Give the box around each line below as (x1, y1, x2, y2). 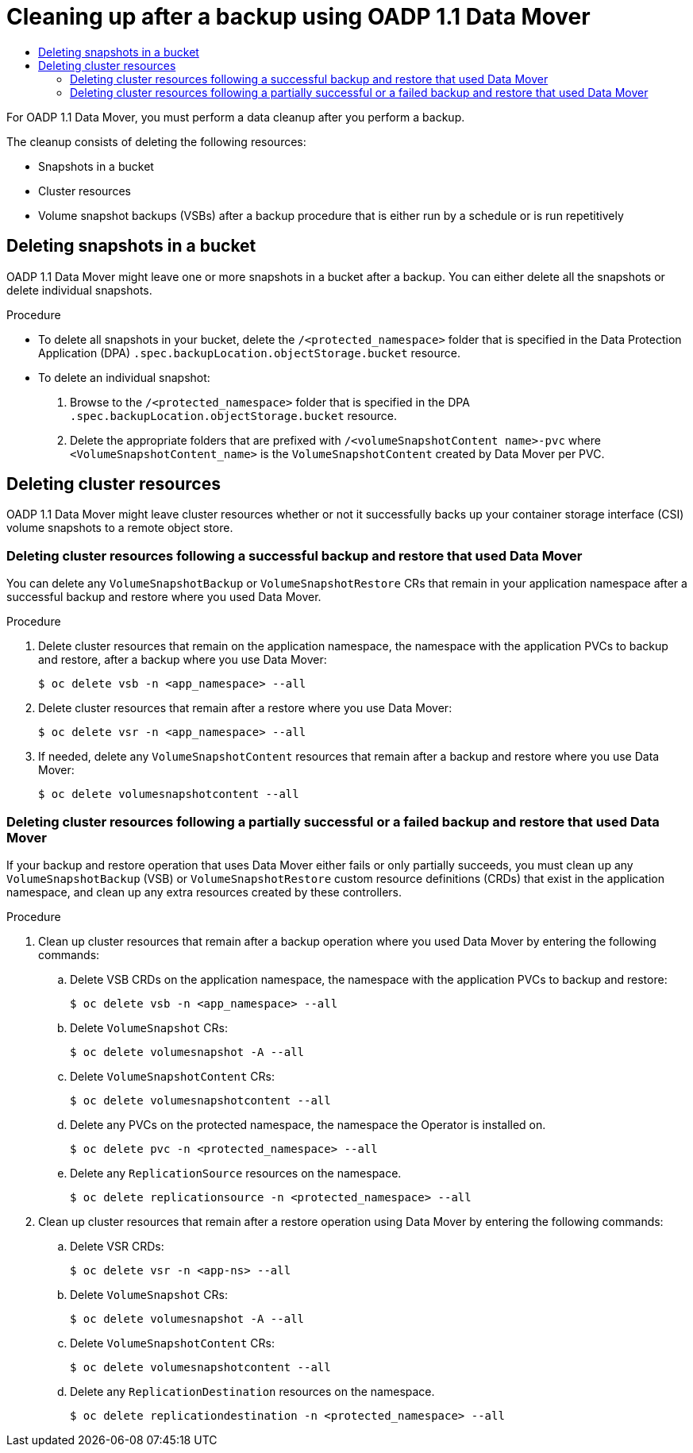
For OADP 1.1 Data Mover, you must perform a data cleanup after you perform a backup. (6, 110, 465, 124)
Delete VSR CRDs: (70, 1239, 164, 1253)
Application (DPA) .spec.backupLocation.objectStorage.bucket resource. (38, 345, 460, 360)
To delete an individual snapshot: (38, 370, 210, 384)
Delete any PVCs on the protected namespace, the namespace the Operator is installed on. (70, 1117, 546, 1131)
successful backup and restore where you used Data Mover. (6, 590, 321, 604)
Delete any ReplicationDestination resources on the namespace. (70, 1384, 435, 1398)
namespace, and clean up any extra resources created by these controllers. (6, 885, 402, 899)
